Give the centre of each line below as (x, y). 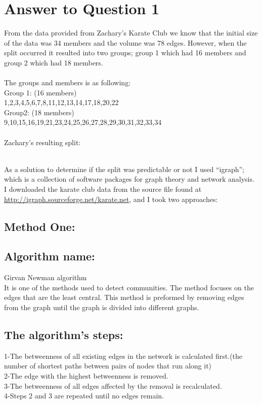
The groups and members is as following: (68, 82)
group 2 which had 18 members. (54, 62)
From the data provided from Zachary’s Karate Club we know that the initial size (131, 33)
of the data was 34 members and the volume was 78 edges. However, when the (125, 42)
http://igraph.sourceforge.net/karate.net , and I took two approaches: (111, 199)
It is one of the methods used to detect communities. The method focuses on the (129, 287)
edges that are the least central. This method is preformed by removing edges (124, 297)
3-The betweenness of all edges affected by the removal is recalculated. (113, 385)
